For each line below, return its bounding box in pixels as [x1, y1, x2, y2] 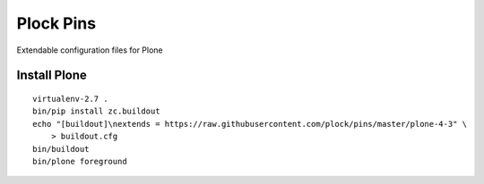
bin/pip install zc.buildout [32, 106, 160, 116]
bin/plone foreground [32, 156, 127, 166]
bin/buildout [32, 144, 90, 154]
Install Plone [16, 68, 87, 83]
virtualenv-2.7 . [32, 94, 108, 104]
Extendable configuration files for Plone [16, 45, 163, 55]
